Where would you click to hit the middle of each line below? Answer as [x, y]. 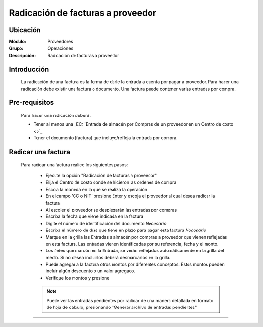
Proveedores [60, 42]
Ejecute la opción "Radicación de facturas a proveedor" [101, 176]
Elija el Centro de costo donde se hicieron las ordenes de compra [111, 182]
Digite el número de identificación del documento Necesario [106, 223]
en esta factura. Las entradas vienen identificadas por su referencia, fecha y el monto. [132, 244]
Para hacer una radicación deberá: [56, 115]
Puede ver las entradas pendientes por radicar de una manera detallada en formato [130, 300]
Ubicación [25, 30]
